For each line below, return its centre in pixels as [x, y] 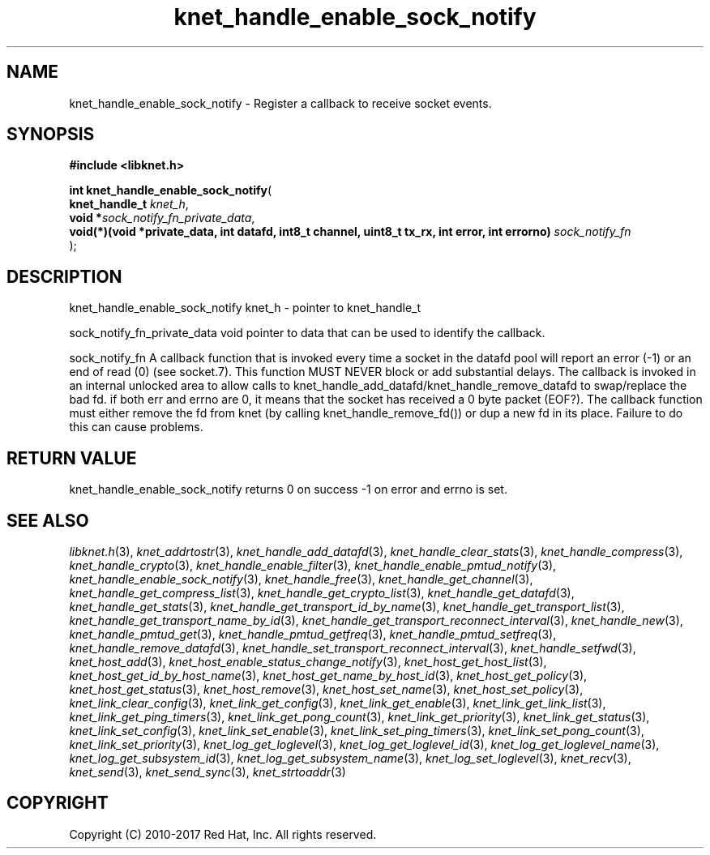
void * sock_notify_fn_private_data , [162, 218]
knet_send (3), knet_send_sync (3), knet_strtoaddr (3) [207, 772]
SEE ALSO [48, 520]
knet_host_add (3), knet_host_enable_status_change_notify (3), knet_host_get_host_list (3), [308, 661]
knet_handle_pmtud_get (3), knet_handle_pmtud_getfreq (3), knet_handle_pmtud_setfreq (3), [313, 634]
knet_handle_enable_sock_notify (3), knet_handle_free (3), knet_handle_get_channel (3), [301, 579]
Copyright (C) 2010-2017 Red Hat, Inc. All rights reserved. [223, 834]
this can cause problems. [136, 427]
